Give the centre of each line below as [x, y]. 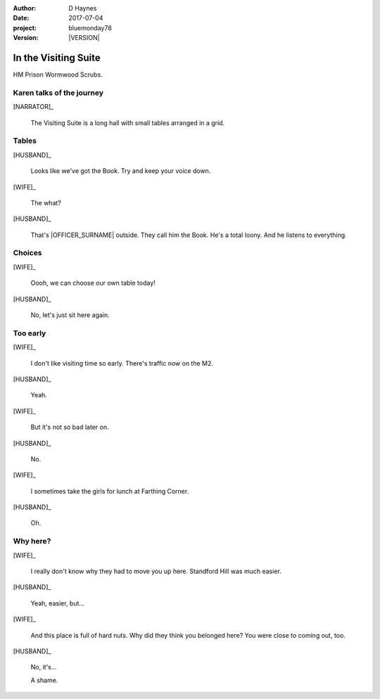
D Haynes [83, 8]
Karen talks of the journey [58, 93]
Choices [27, 253]
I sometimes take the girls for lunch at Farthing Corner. [110, 491]
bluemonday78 [90, 27]
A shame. [44, 680]
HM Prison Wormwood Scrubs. [58, 75]
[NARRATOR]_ [33, 107]
